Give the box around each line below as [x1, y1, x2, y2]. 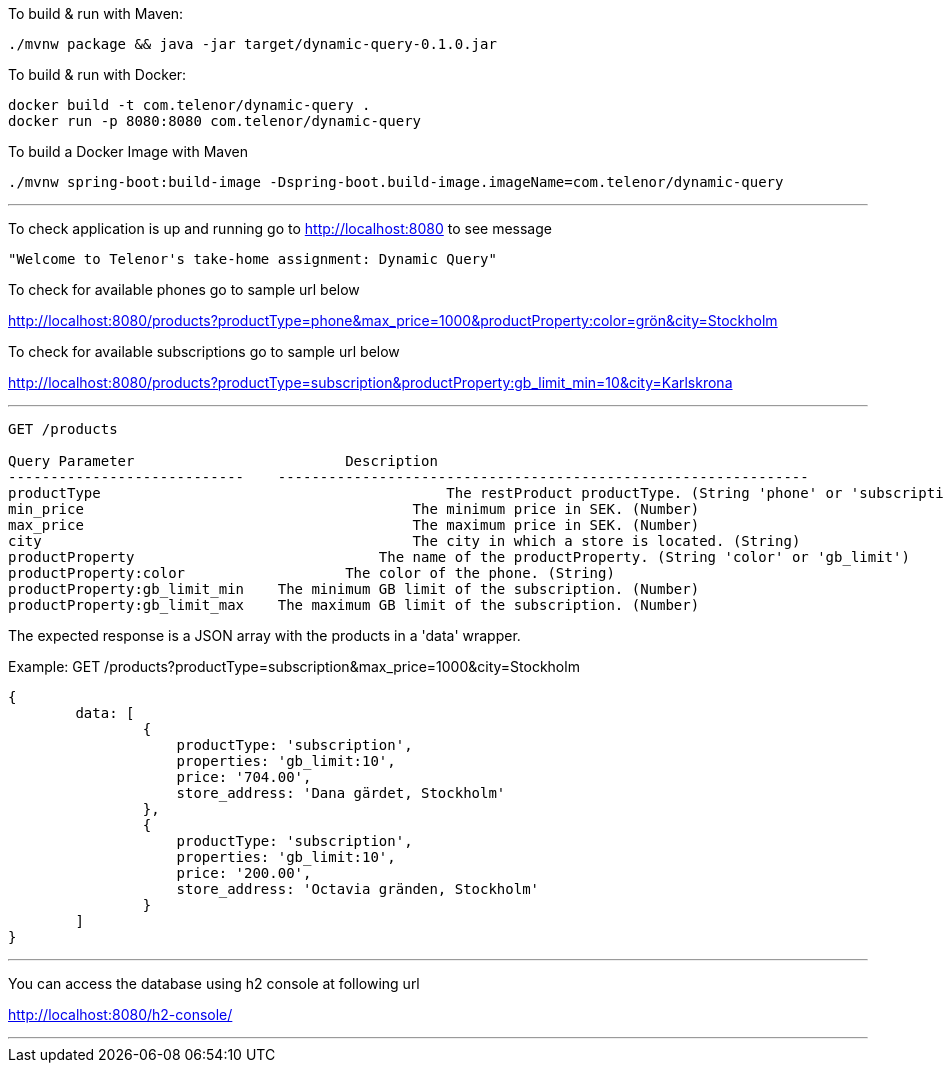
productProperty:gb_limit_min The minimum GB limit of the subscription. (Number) [8, 581, 700, 597]
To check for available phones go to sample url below [8, 281, 360, 298]
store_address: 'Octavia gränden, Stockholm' [176, 881, 540, 897]
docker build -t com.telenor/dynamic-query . [8, 97, 371, 113]
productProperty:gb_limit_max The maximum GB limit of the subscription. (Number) [8, 597, 700, 613]
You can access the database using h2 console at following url [8, 975, 420, 992]
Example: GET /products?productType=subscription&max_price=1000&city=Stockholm [8, 658, 580, 675]
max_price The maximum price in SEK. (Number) [8, 517, 700, 533]
